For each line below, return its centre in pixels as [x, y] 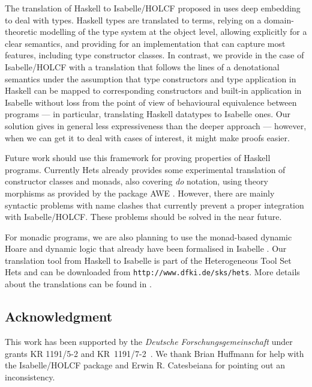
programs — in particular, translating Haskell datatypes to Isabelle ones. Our [148, 114]
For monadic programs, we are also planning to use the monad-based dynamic [148, 236]
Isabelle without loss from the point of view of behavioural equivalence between [151, 102]
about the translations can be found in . [78, 284]
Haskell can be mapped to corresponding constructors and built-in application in [153, 90]
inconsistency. [30, 376]
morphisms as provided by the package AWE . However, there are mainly [140, 193]
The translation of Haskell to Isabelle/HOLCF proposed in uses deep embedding [153, 8]
